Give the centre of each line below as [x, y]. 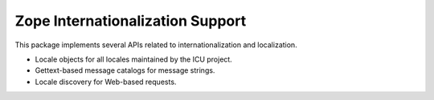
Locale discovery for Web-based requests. [106, 82]
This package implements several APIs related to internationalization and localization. [156, 45]
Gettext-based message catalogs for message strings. [125, 70]
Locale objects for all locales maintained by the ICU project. [133, 59]
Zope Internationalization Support [131, 21]
